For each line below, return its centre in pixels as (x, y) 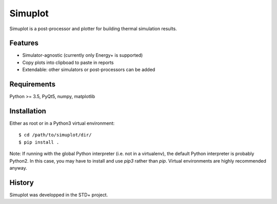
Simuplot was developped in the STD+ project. (59, 195)
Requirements (33, 84)
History (22, 182)
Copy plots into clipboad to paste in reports (68, 62)
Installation (28, 111)
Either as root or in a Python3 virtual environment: (62, 123)
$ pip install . (39, 142)
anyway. (18, 168)
